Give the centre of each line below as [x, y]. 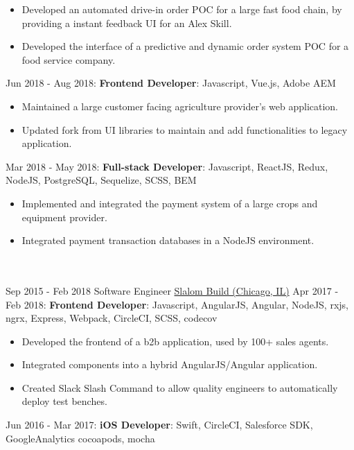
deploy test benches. [64, 401]
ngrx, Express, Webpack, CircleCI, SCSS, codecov [112, 318]
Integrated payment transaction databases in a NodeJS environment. [168, 240]
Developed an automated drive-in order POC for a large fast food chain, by [182, 9]
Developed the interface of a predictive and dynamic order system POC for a [185, 46]
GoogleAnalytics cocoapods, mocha [80, 438]
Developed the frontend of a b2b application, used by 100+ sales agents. [175, 341]
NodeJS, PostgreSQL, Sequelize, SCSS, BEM [101, 180]
